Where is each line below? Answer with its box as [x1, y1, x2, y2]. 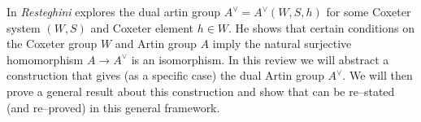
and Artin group [115, 35, 197, 52]
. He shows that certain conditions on [228, 19, 414, 36]
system [7, 19, 41, 36]
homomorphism [7, 50, 84, 68]
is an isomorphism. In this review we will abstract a [131, 50, 389, 68]
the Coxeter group [7, 35, 98, 52]
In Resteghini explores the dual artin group [7, 3, 220, 20]
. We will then [342, 67, 413, 84]
